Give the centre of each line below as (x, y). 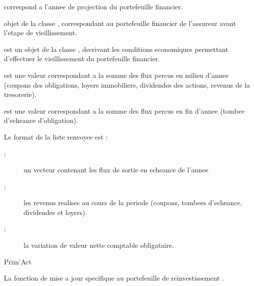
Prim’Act (18, 261)
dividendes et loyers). (55, 212)
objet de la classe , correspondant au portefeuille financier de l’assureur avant (120, 23)
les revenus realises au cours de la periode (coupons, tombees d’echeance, (133, 203)
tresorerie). (20, 94)
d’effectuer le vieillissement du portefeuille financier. (82, 59)
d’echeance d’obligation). (41, 120)
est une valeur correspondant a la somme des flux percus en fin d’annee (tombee (124, 110)
